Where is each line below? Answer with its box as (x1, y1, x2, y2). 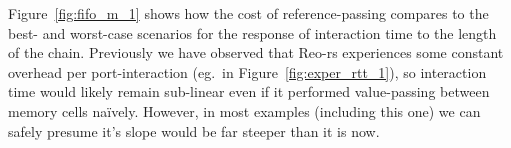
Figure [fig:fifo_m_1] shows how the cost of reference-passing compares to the (8, 3, 489, 23)
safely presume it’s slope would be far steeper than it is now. (8, 120, 380, 141)
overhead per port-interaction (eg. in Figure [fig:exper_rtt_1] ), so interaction (8, 61, 487, 82)
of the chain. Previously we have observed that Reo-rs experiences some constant (8, 42, 504, 63)
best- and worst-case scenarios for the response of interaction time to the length (8, 22, 497, 43)
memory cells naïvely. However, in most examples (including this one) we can (8, 100, 481, 121)
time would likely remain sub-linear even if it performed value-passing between (8, 81, 490, 102)
